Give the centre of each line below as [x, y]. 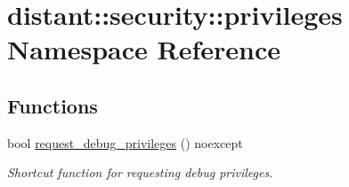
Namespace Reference [144, 49]
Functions [53, 105]
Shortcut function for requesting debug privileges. [140, 172]
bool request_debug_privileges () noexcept [125, 142]
